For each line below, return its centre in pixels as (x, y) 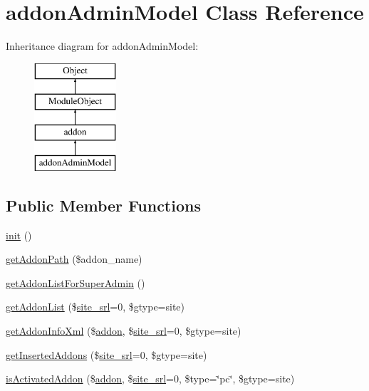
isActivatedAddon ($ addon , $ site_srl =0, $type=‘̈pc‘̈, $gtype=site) (150, 379)
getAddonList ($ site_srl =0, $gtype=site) (95, 307)
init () (19, 235)
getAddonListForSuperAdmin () (76, 282)
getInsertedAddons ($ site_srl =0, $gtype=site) (106, 354)
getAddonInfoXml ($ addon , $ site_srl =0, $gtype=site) (124, 331)
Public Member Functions (103, 205)
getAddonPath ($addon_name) (74, 259)
